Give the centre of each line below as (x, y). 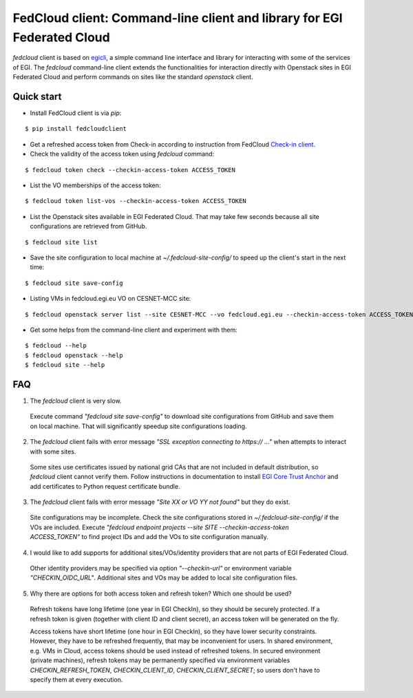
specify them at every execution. (76, 679)
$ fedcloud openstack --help (74, 355)
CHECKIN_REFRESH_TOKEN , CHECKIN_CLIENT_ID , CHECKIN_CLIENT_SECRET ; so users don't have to (175, 670)
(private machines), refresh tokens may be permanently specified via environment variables (160, 660)
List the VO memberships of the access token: (95, 185)
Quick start (37, 96)
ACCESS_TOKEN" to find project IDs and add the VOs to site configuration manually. (149, 537)
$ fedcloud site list (61, 242)
